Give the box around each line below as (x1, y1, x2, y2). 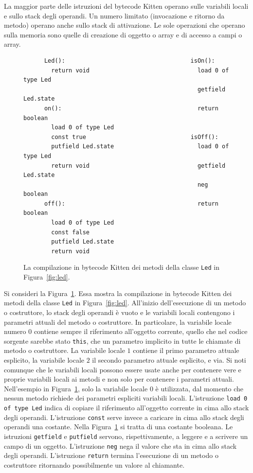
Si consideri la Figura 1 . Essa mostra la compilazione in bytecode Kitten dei (4, 288, 232, 298)
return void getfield (51, 162, 226, 169)
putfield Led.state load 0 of (51, 143, 229, 150)
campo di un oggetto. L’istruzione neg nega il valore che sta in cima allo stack (4, 440, 237, 451)
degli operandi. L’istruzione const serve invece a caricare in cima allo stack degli (4, 412, 244, 422)
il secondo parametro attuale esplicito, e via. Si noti (92, 354, 246, 365)
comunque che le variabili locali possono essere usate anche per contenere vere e (4, 364, 241, 374)
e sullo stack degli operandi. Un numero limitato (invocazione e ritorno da (4, 10, 225, 20)
